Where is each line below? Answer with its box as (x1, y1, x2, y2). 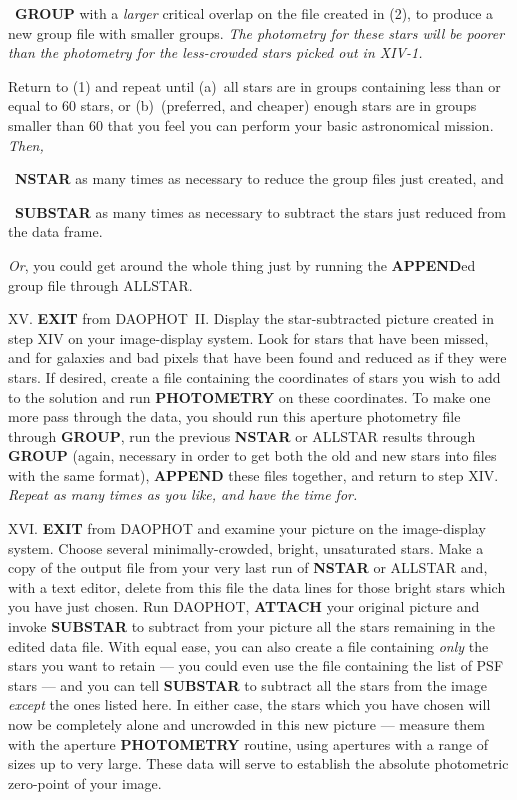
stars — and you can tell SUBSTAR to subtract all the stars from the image (8, 674, 487, 695)
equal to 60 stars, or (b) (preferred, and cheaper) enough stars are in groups (8, 95, 477, 116)
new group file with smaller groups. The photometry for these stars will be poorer (8, 22, 505, 43)
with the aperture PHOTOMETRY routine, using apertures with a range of (8, 733, 488, 754)
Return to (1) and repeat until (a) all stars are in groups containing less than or (8, 75, 501, 96)
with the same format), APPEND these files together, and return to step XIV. (8, 464, 499, 485)
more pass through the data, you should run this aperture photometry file (8, 406, 461, 427)
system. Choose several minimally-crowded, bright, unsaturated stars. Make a (8, 537, 484, 558)
